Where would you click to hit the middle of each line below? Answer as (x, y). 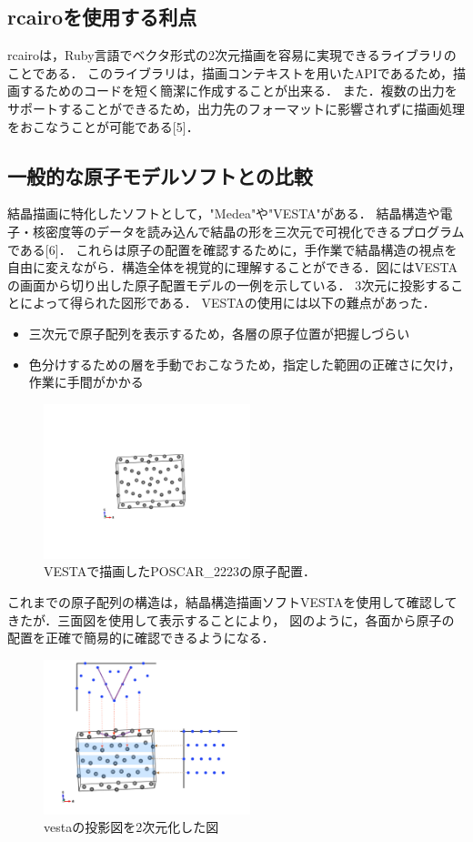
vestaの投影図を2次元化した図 (131, 827)
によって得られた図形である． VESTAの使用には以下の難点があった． (227, 303)
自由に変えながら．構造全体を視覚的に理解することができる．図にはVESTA (232, 267)
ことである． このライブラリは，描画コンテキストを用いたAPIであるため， (230, 72)
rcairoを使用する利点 (102, 17)
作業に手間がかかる (86, 382)
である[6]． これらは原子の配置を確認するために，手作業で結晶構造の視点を (232, 249)
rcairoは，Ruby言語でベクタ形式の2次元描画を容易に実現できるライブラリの (232, 55)
